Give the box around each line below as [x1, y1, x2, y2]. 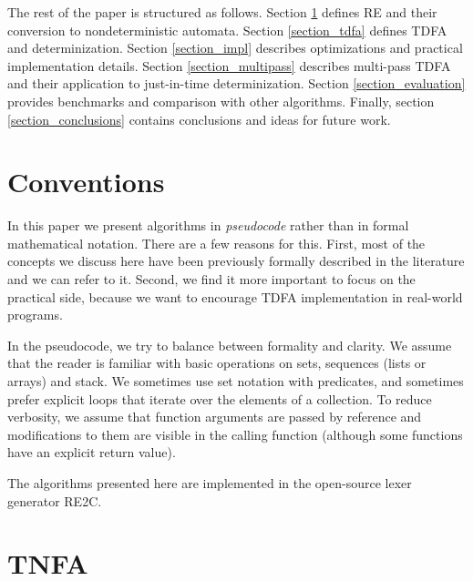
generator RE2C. [7, 491, 102, 510]
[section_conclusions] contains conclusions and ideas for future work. [7, 109, 391, 128]
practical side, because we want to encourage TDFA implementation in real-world [7, 287, 463, 306]
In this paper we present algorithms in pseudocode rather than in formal [7, 216, 409, 235]
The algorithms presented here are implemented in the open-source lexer [7, 474, 412, 492]
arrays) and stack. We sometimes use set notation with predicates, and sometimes [7, 372, 464, 391]
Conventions [7, 163, 165, 200]
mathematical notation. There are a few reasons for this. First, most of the [7, 233, 426, 252]
